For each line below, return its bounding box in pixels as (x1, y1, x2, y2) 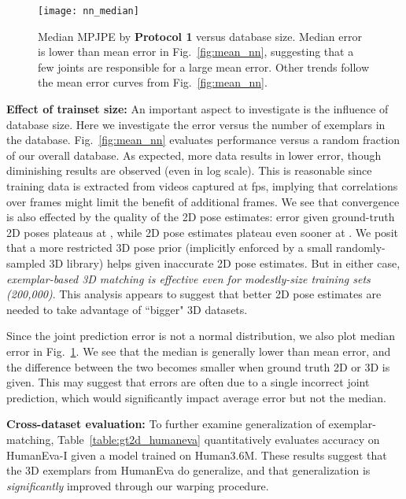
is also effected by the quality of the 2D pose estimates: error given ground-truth (6, 209, 395, 225)
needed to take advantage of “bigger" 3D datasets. (6, 301, 248, 317)
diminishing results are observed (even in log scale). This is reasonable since (6, 162, 372, 179)
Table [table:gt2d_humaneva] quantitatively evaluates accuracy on (57, 431, 380, 447)
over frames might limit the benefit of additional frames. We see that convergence (6, 193, 400, 209)
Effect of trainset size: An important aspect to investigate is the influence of (6, 101, 389, 117)
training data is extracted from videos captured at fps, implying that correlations (6, 178, 398, 194)
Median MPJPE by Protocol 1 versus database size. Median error (38, 28, 362, 44)
